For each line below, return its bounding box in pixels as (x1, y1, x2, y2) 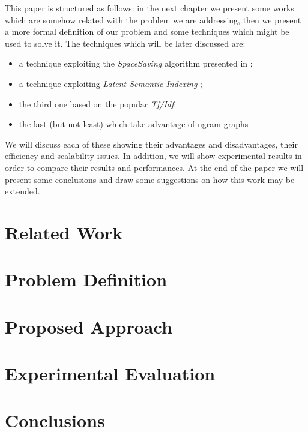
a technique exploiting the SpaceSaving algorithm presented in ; (19, 57, 253, 70)
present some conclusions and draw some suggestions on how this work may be (5, 173, 295, 185)
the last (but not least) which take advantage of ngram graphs (19, 118, 249, 130)
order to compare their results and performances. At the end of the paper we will (5, 161, 304, 173)
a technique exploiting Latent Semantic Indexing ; (19, 77, 202, 89)
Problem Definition (5, 267, 168, 292)
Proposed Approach (5, 314, 172, 338)
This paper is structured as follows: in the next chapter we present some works (5, 2, 294, 14)
